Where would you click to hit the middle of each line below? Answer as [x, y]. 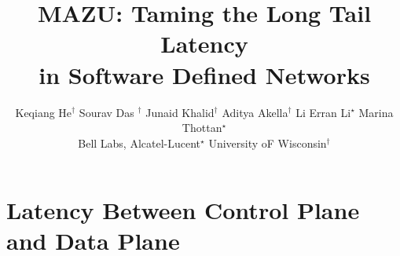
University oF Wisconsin [268, 143]
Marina [376, 112]
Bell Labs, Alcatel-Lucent [139, 143]
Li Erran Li [323, 112]
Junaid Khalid [180, 112]
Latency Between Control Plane [183, 210]
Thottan [202, 128]
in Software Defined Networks [204, 74]
